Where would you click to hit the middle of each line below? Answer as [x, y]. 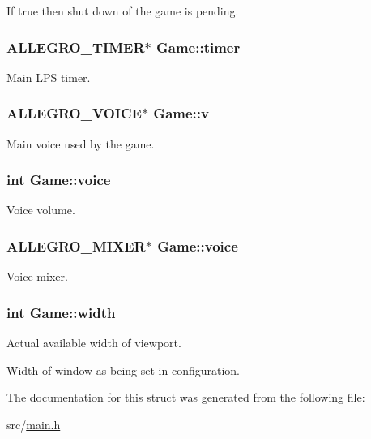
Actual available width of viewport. [94, 343]
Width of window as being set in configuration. [124, 370]
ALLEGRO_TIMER [76, 47]
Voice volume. [41, 210]
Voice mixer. [37, 276]
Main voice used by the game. [81, 143]
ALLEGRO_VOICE [74, 113]
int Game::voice [59, 180]
